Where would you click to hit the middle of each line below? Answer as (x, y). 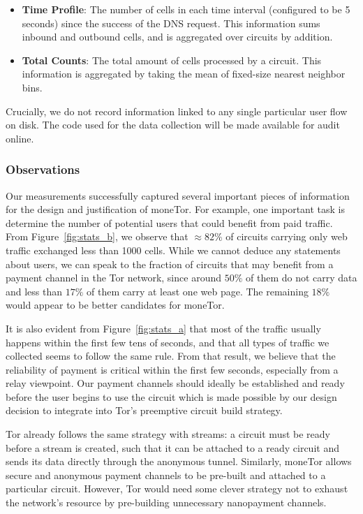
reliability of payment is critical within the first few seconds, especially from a (172, 369)
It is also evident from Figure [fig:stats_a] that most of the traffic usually (163, 328)
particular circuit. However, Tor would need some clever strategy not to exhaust (177, 489)
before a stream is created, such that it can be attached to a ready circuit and (172, 447)
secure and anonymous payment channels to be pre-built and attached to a (166, 475)
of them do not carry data (301, 278)
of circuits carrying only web (287, 236)
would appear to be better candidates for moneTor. (115, 305)
